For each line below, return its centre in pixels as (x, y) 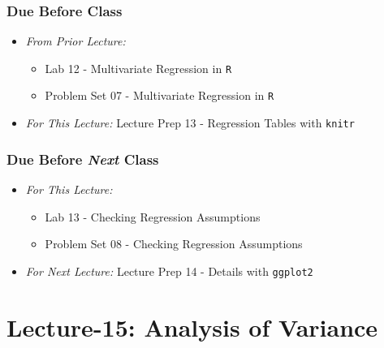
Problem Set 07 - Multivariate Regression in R (160, 95)
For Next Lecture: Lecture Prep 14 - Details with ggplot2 (169, 271)
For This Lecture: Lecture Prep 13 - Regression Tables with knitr (190, 123)
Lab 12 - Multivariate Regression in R (138, 68)
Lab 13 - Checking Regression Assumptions (153, 216)
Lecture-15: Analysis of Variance (192, 327)
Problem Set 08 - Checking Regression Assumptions (174, 244)
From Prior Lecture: (76, 41)
